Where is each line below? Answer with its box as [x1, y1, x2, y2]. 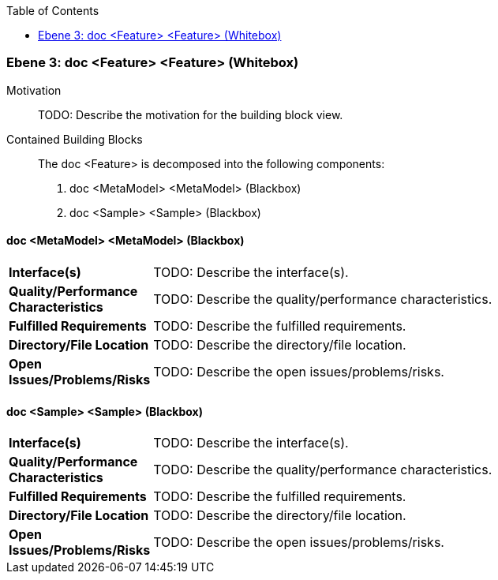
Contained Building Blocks [6, 132, 143, 146]
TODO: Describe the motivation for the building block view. [38, 107, 343, 122]
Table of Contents [6, 4, 99, 17]
